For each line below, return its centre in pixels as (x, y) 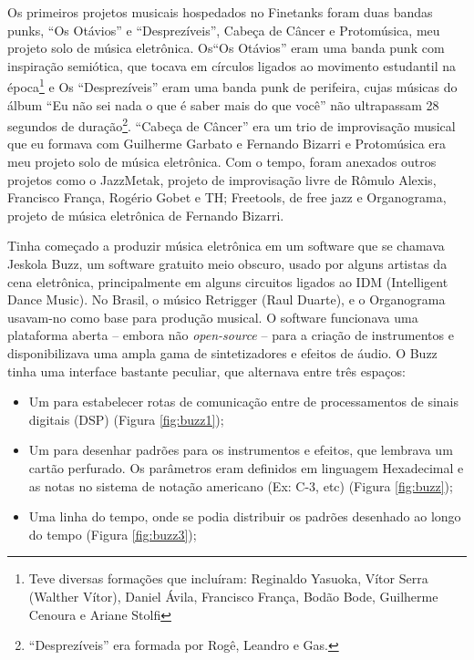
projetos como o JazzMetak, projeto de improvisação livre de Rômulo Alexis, (222, 179)
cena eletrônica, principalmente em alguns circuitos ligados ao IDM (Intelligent (228, 281)
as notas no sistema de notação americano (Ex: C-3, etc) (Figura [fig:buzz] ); (241, 485)
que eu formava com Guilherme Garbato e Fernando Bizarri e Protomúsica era (227, 144)
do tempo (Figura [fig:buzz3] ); (113, 534)
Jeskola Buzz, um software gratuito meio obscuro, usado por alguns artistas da (227, 264)
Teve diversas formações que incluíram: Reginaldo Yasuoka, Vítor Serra (228, 578)
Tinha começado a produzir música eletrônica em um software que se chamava (226, 246)
